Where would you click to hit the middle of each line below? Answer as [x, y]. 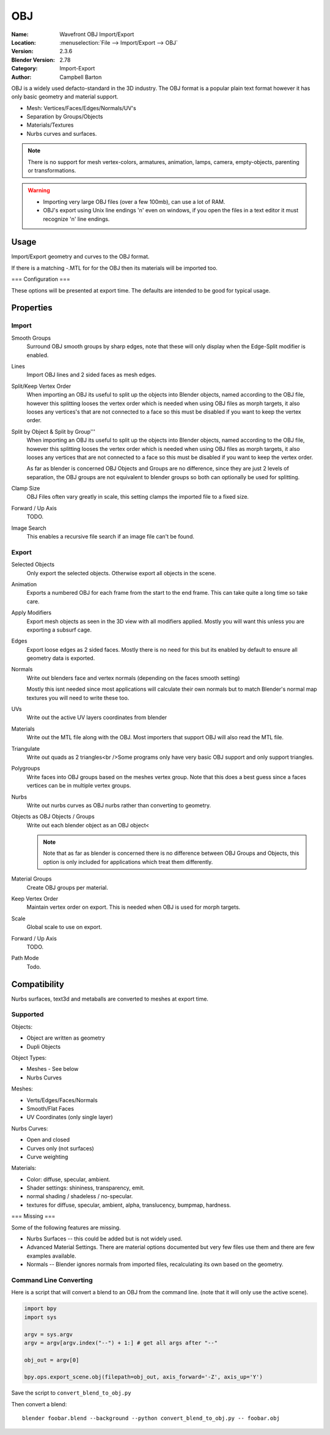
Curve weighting [47, 1157]
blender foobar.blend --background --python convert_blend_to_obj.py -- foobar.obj [151, 1418]
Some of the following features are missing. [66, 1228]
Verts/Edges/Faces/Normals [62, 1100]
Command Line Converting [52, 1280]
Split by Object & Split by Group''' [53, 431]
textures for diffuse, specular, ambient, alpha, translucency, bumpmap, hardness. [129, 1205]
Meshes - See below [53, 1069]
